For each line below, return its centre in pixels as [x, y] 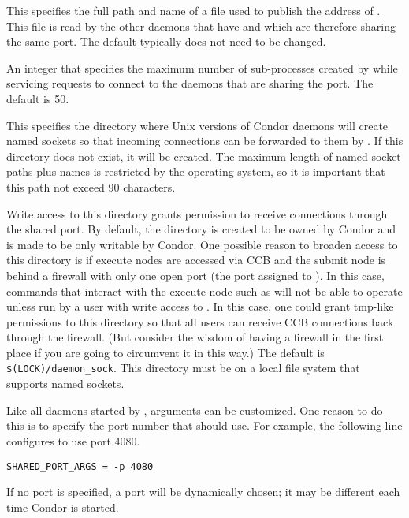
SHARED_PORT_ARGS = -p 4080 [80, 466]
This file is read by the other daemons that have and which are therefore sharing [201, 26]
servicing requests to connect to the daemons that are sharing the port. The [190, 83]
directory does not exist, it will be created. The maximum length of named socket [204, 156]
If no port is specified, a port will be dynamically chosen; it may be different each [203, 492]
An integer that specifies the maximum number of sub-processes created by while [202, 67]
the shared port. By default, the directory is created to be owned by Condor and [201, 229]
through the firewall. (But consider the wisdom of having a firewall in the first [195, 337]
